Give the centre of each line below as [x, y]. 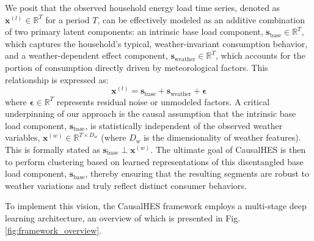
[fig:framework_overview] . [53, 230]
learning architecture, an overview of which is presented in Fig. [123, 217]
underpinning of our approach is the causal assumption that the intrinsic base [151, 113]
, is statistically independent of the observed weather [184, 125]
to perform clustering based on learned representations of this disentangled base [154, 161]
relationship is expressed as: [57, 79]
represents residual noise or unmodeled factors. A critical [163, 101]
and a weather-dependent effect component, [86, 55]
